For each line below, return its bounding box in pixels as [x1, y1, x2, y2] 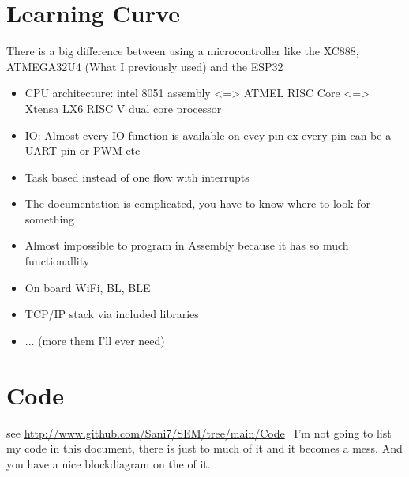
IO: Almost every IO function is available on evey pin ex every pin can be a [24, 126, 392, 143]
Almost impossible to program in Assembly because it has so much [24, 237, 349, 254]
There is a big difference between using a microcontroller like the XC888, [6, 43, 359, 59]
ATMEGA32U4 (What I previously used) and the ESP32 [6, 58, 283, 74]
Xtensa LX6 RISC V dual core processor [24, 100, 222, 116]
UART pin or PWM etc [24, 142, 141, 159]
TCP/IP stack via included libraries [24, 306, 199, 322]
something [24, 210, 75, 227]
